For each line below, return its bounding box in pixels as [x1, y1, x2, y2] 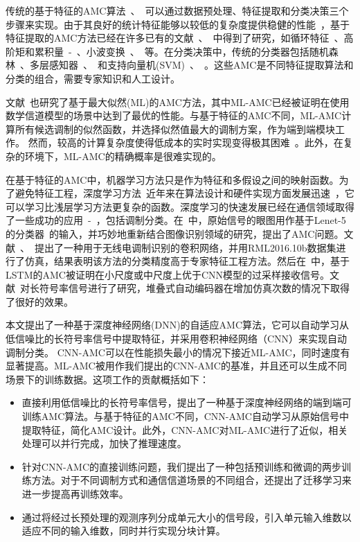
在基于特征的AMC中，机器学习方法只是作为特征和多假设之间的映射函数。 [6, 172, 339, 186]
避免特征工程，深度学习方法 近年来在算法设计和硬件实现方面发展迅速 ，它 [15, 186, 354, 200]
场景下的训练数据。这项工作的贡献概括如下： [6, 371, 209, 386]
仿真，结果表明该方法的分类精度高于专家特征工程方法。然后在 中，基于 [24, 254, 350, 268]
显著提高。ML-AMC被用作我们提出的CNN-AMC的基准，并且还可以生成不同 [6, 358, 347, 373]
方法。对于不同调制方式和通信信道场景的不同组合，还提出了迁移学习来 [31, 473, 352, 487]
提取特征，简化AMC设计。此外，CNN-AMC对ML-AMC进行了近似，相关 [21, 422, 348, 437]
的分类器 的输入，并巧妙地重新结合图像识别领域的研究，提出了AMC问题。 [6, 226, 344, 241]
